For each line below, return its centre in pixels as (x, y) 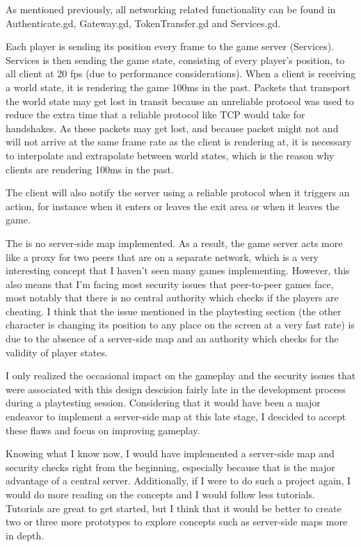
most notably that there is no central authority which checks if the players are (172, 298)
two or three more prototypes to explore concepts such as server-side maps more (177, 522)
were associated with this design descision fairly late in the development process (176, 389)
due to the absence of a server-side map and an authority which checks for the (172, 339)
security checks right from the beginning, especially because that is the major (170, 467)
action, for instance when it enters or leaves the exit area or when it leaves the (173, 206)
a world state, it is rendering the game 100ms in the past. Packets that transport (178, 87)
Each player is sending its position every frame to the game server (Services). (170, 46)
